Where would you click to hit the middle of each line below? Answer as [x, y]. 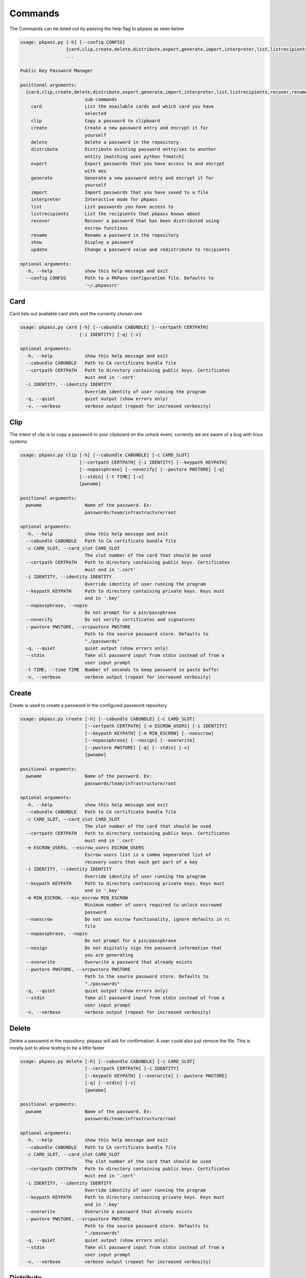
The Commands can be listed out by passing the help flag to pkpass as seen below [97, 29]
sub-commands [101, 99]
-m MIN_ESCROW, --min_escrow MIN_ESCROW [77, 898]
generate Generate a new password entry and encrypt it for [122, 178]
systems [18, 442]
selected [95, 113]
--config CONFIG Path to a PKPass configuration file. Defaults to [120, 278]
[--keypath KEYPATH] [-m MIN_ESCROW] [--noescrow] [149, 733]
